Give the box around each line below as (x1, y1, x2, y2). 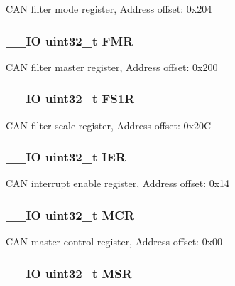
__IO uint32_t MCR (6, 206, 135, 223)
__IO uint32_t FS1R (6, 90, 135, 107)
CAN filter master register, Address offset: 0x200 (6, 59, 218, 74)
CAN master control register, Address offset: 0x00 (6, 234, 223, 249)
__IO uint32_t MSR (6, 264, 132, 282)
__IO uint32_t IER (6, 148, 126, 166)
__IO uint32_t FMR (6, 31, 133, 49)
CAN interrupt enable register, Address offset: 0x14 (6, 176, 230, 191)
